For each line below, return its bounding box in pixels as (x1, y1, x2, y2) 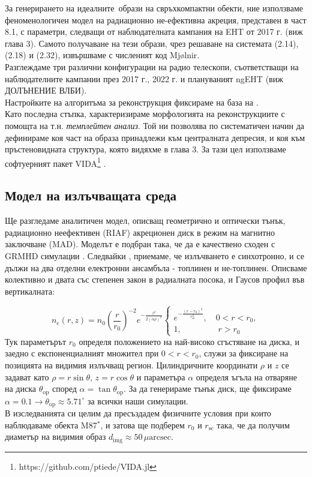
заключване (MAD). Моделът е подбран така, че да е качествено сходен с (5, 238, 275, 250)
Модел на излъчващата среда (5, 186, 177, 205)
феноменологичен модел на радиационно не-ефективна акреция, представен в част (5, 13, 307, 26)
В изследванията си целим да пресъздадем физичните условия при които (5, 407, 271, 419)
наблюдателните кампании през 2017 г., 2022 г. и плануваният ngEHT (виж (5, 72, 283, 85)
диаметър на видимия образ (5, 430, 106, 443)
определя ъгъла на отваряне (196, 370, 297, 383)
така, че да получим (217, 418, 290, 431)
